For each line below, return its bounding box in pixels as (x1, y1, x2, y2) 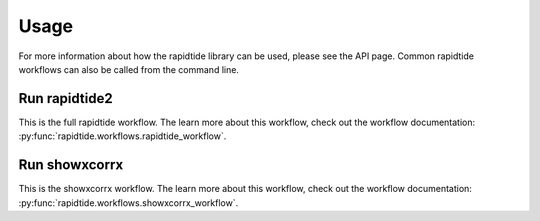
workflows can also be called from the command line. (18, 63, 240, 75)
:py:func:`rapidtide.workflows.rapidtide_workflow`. (18, 130, 227, 142)
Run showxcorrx (18, 156, 124, 174)
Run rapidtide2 (18, 90, 114, 107)
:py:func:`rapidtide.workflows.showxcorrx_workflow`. (18, 196, 239, 209)
